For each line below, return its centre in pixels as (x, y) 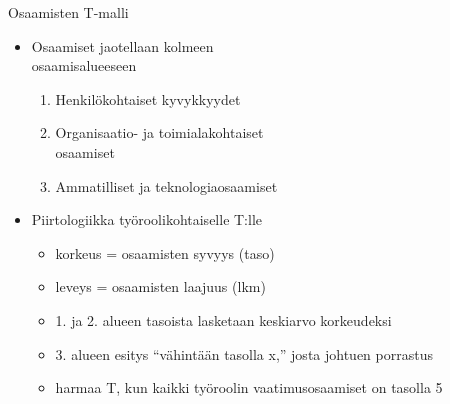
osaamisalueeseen (84, 65)
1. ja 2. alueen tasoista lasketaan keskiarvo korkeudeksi (223, 319)
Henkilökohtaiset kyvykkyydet (148, 98)
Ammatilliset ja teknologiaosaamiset (166, 185)
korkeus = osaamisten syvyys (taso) (165, 252)
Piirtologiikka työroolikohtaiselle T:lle (147, 219)
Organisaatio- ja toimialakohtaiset (159, 132)
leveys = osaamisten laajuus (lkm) (160, 286)
